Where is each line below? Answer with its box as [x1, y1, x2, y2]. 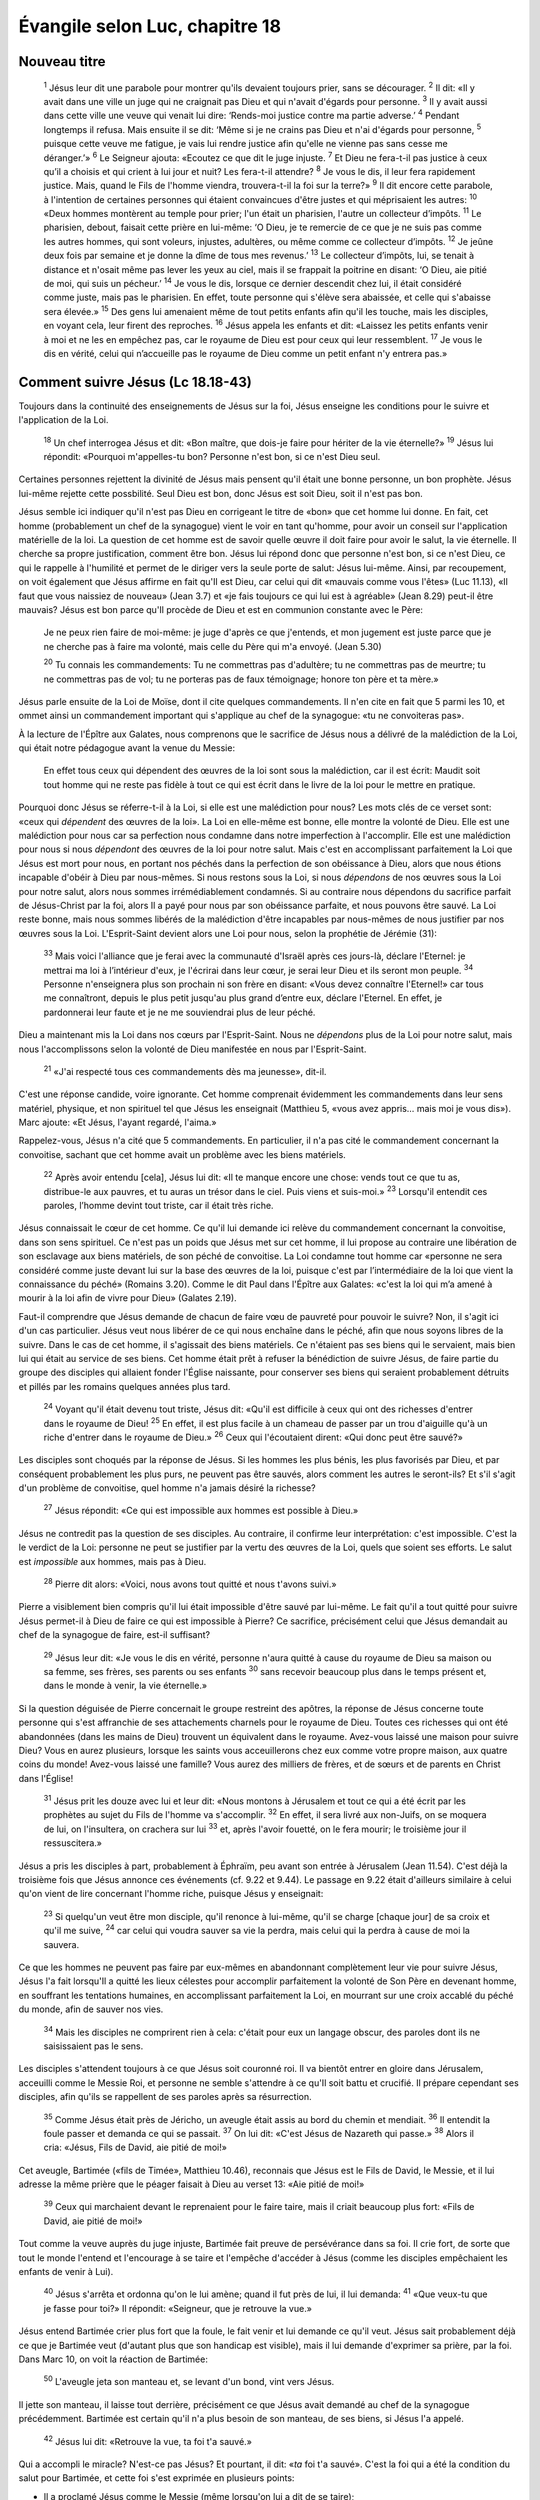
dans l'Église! [18, 1772, 74, 1784]
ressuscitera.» [43, 1837, 102, 1849]
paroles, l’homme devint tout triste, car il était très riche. [43, 1200, 274, 1212]
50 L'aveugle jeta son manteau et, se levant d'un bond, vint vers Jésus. [43, 2374, 335, 2388]
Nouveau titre [18, 53, 106, 70]
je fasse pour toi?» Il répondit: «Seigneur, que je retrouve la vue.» [43, 2302, 312, 2314]
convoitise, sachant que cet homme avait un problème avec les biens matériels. [18, 1148, 347, 1160]
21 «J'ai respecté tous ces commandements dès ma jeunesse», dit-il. [43, 1064, 327, 1077]
